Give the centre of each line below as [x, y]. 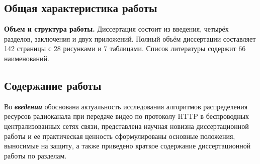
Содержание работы [53, 85]
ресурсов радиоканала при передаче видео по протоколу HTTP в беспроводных [127, 116]
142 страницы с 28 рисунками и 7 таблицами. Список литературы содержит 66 [125, 48]
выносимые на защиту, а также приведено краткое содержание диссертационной [127, 146]
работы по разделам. [35, 155]
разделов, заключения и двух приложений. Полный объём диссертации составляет [130, 38]
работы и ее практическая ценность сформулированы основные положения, [120, 136]
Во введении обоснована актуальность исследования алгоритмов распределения [126, 106]
